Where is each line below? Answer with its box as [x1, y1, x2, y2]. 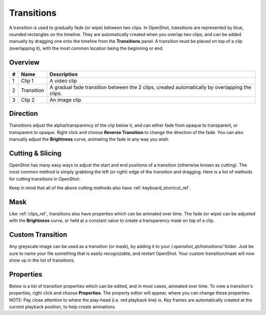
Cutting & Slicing [9, 149, 62, 157]
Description [49, 70, 78, 77]
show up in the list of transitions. [9, 257, 75, 263]
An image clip [49, 96, 81, 103]
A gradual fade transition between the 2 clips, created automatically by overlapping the [49, 84, 251, 91]
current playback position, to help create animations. [9, 304, 116, 310]
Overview [9, 58, 40, 67]
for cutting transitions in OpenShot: [9, 175, 81, 182]
